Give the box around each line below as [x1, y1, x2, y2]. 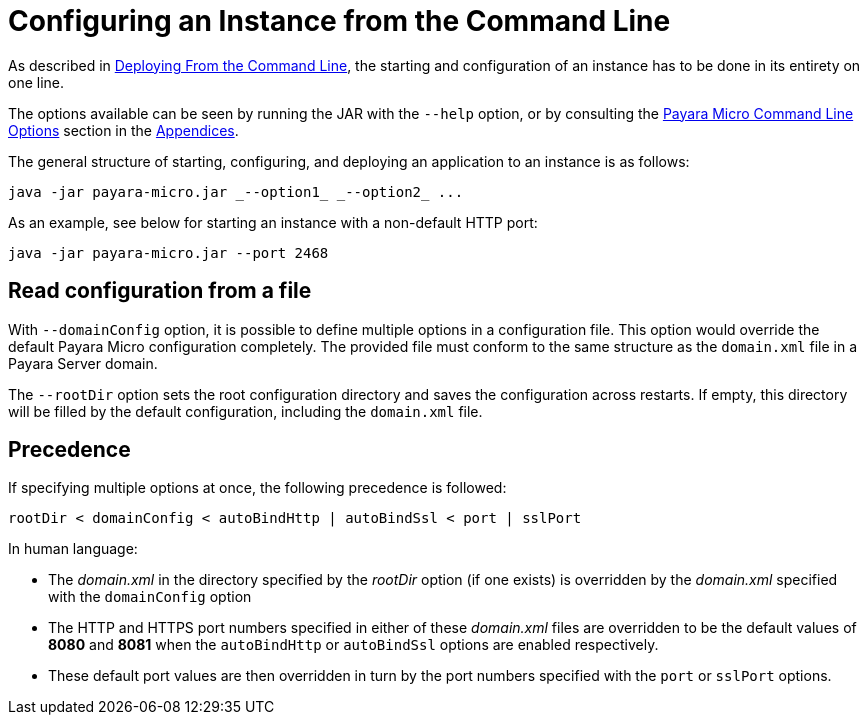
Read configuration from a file [8, 278, 312, 304]
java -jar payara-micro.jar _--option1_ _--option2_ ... [8, 183, 464, 200]
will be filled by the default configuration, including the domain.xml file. [8, 402, 483, 420]
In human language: [8, 540, 138, 558]
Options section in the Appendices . [8, 121, 239, 139]
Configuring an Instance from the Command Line [8, 4, 671, 38]
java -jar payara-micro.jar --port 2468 [8, 244, 329, 261]
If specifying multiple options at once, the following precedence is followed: [8, 479, 507, 497]
